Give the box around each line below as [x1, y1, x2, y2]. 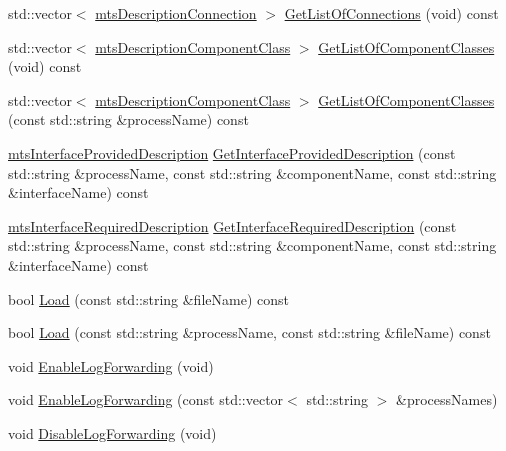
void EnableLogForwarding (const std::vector [8, 389, 284, 410]
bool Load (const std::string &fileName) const [8, 288, 289, 309]
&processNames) [396, 389, 498, 410]
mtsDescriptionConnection [95, 3, 257, 23]
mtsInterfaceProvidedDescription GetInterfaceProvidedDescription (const [8, 142, 456, 163]
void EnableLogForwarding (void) [8, 355, 214, 376]
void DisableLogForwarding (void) [8, 422, 217, 443]
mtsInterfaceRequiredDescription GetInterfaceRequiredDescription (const [8, 215, 457, 236]
